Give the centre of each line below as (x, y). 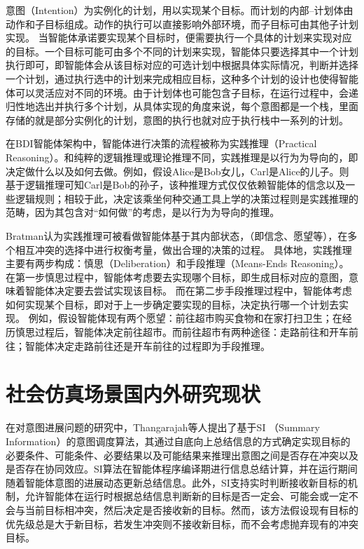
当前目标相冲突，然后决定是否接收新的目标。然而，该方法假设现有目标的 (191, 509)
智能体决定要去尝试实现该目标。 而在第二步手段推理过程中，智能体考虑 (188, 291)
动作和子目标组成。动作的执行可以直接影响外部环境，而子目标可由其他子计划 (182, 23)
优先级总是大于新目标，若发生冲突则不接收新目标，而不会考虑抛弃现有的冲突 (182, 523)
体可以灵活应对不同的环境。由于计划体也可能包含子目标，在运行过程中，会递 (182, 92)
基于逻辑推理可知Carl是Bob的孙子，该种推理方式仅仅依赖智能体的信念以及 (176, 185)
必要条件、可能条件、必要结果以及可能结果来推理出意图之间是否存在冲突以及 (182, 455)
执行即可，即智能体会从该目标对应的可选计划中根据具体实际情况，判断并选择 (182, 65)
